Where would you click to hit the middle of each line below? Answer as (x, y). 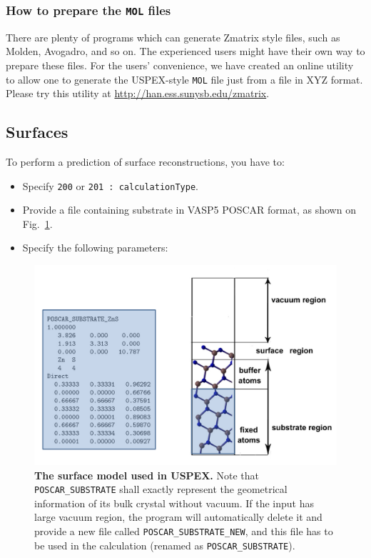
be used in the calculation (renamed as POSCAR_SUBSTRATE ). (165, 545)
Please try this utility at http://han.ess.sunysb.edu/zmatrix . (138, 93)
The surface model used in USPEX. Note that (147, 475)
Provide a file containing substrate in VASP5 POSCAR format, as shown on (189, 210)
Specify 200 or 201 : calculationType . (110, 185)
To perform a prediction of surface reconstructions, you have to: (145, 162)
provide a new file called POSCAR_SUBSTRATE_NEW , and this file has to (184, 530)
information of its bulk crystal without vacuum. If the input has (174, 503)
